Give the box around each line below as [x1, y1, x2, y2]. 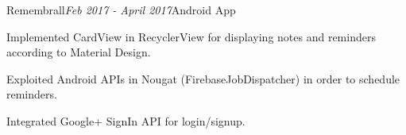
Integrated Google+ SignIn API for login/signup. [6, 112, 246, 129]
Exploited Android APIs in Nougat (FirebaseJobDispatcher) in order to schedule [6, 70, 400, 87]
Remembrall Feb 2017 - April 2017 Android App [6, 2, 236, 17]
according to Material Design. [6, 44, 151, 60]
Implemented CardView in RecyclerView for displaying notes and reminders [6, 28, 376, 44]
